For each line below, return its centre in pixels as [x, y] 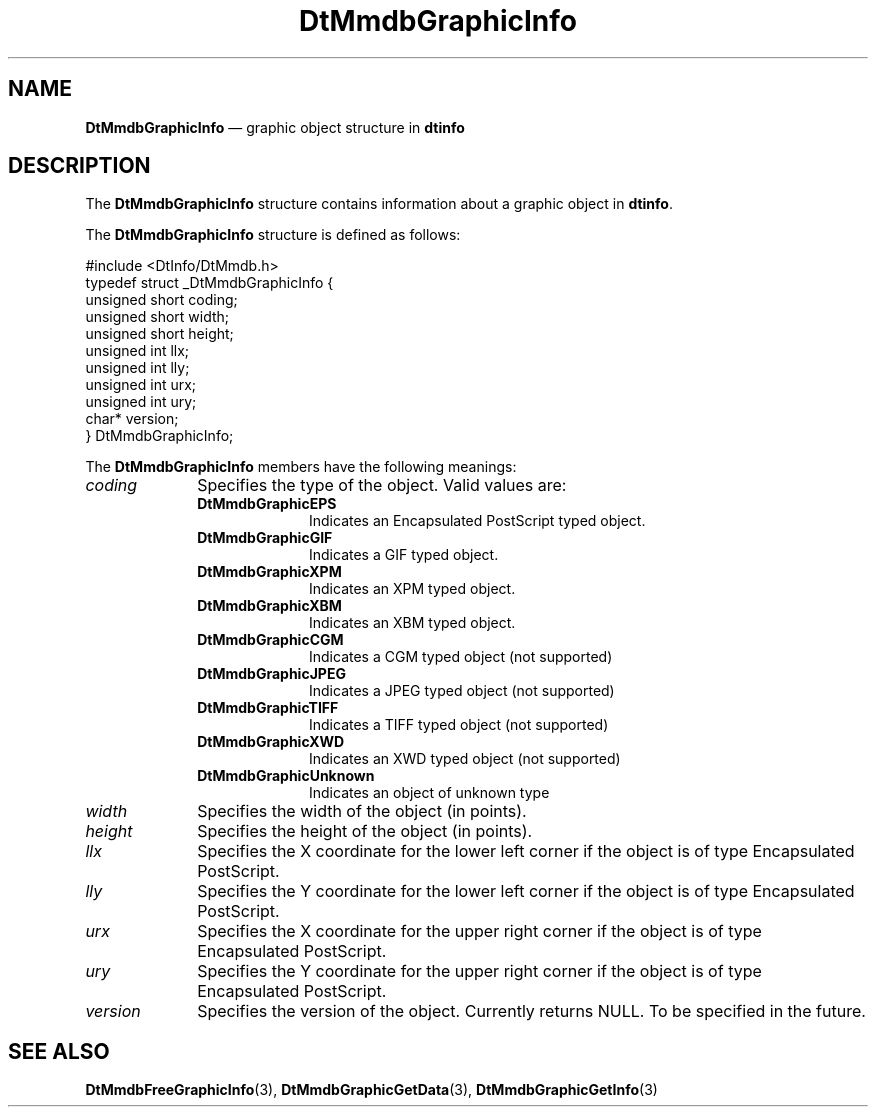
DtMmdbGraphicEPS [267, 504]
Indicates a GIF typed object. [404, 555]
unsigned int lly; [137, 368]
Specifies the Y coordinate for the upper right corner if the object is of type [479, 971]
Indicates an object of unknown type [429, 793]
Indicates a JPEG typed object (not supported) [462, 691]
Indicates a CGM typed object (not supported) [461, 657]
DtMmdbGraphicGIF [265, 538]
